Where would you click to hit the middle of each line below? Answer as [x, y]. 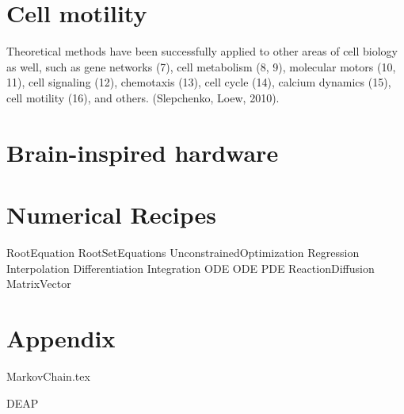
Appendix [61, 337]
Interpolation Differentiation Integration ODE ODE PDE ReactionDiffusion [191, 268]
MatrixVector [39, 284]
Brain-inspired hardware [143, 152]
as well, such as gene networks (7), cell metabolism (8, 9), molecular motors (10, [201, 66]
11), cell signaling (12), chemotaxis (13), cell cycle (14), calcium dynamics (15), [199, 82]
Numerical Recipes [111, 215]
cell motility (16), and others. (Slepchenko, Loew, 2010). [143, 97]
